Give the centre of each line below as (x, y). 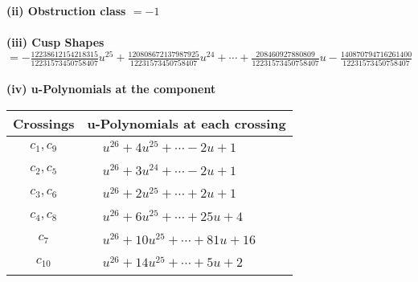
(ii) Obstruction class (66, 10)
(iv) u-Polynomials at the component (111, 89)
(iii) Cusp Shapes (55, 42)
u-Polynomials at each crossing (186, 123)
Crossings (44, 123)
